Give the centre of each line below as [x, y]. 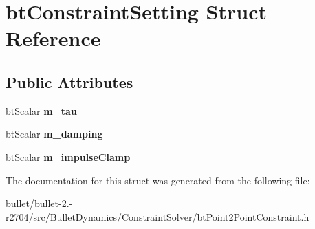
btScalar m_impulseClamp [68, 156]
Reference [53, 38]
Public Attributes [69, 81]
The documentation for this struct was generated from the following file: [158, 180]
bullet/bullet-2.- [39, 203]
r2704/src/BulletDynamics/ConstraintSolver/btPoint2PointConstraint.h [157, 216]
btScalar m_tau [41, 110]
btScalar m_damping [54, 134]
